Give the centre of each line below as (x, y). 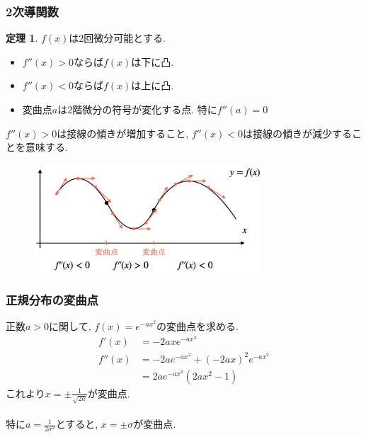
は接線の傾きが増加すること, (123, 133)
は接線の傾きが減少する (297, 133)
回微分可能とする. (125, 38)
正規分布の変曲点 (52, 299)
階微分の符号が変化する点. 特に (145, 109)
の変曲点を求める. (198, 326)
